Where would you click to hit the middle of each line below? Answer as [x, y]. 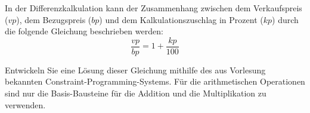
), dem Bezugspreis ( [54, 19]
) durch [285, 19]
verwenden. [25, 104]
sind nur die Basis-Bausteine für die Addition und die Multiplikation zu [136, 93]
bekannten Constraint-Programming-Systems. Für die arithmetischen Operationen [155, 81]
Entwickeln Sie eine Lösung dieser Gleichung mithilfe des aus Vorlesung [135, 70]
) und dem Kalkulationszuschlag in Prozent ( [181, 19]
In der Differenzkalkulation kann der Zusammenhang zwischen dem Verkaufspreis [154, 8]
